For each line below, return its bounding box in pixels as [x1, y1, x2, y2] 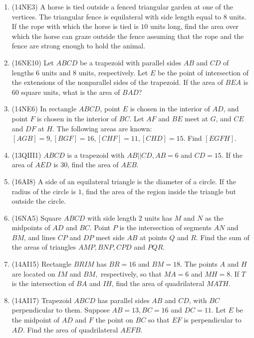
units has [144, 212, 172, 223]
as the [205, 212, 224, 223]
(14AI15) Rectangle [11, 259, 71, 269]
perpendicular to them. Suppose [11, 305, 110, 315]
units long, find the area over [150, 21, 239, 31]
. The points [180, 259, 218, 269]
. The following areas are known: [52, 123, 152, 133]
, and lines [24, 232, 56, 242]
